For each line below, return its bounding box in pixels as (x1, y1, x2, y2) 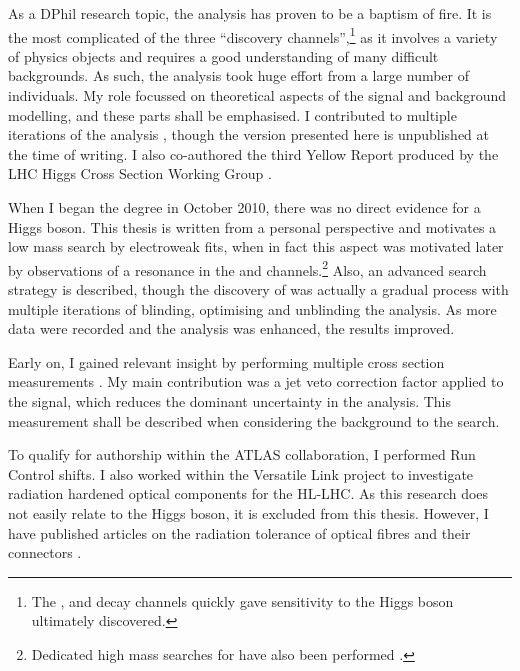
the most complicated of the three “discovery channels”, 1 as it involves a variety (8, 23, 498, 47)
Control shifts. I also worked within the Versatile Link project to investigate (8, 463, 474, 484)
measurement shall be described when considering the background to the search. (8, 410, 500, 431)
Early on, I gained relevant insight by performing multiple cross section (8, 351, 445, 372)
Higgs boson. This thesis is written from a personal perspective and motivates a (8, 216, 497, 237)
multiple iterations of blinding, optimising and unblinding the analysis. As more (8, 298, 497, 319)
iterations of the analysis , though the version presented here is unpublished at (8, 124, 490, 145)
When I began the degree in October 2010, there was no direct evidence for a (8, 197, 481, 217)
